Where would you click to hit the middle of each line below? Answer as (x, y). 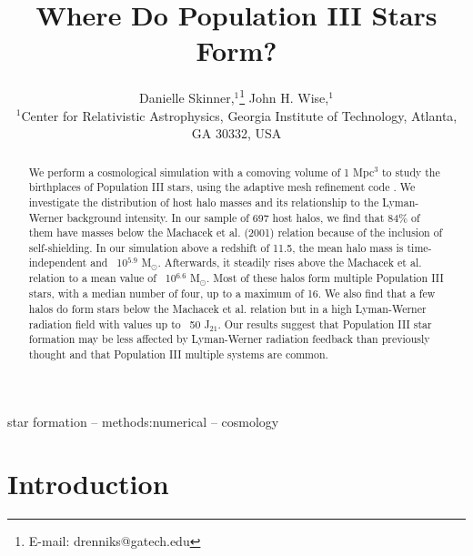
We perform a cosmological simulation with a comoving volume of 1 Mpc (201, 172)
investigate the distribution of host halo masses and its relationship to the (204, 202)
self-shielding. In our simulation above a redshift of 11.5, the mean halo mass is (216, 247)
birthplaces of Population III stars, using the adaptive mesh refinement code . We (222, 187)
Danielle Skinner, (187, 97)
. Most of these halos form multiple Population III (325, 278)
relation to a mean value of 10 (102, 278)
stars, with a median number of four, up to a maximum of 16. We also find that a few (232, 293)
